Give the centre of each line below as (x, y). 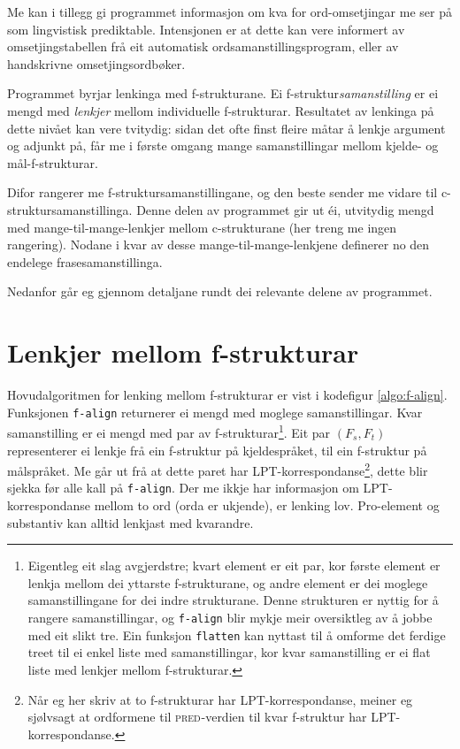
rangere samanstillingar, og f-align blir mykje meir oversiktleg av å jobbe (230, 617)
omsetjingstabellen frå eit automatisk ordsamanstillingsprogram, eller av (203, 46)
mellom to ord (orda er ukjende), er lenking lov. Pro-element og (267, 505)
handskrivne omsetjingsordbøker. (96, 63)
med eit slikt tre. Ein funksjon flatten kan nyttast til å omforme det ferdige (237, 634)
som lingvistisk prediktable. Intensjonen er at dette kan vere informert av (206, 29)
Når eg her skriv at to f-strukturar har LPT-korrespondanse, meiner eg (220, 699)
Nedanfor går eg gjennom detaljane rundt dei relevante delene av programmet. (220, 291)
